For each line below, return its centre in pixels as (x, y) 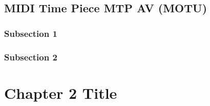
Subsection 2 (31, 57)
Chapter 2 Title (61, 92)
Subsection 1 (31, 33)
